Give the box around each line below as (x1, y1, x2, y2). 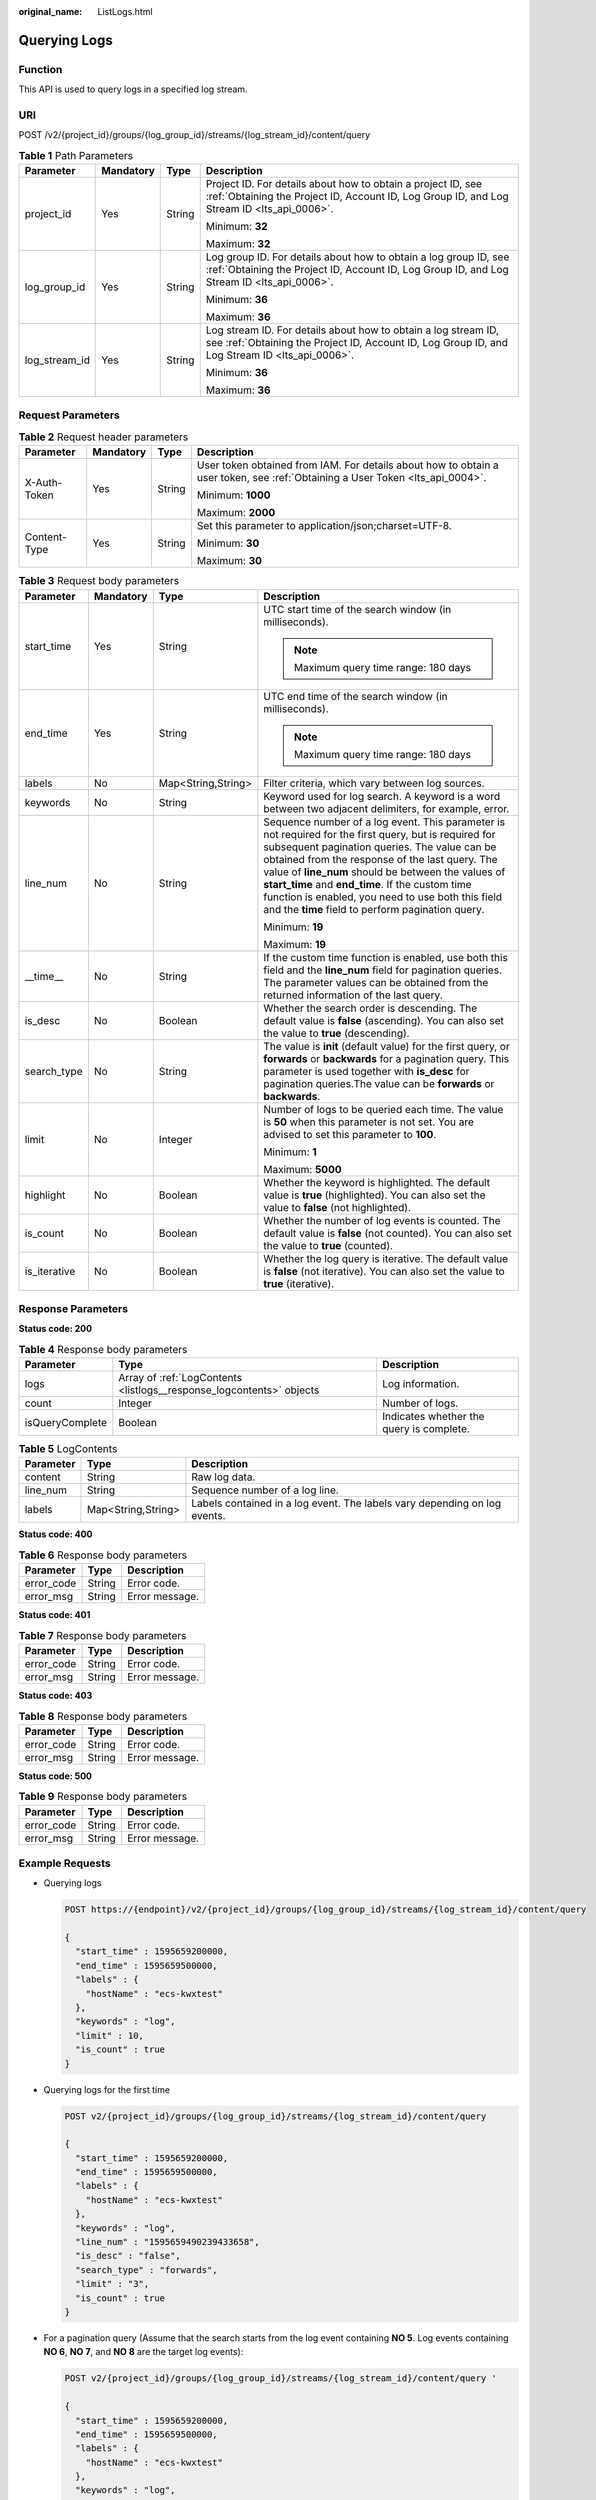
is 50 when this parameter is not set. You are (263, 1115, 475, 1129)
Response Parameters (18, 1301, 129, 1315)
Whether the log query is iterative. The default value (263, 1251, 509, 1265)
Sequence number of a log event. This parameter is (263, 815, 505, 829)
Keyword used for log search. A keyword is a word (263, 789, 501, 803)
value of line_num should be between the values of (263, 865, 506, 879)
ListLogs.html (97, 6, 154, 17)
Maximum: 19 (263, 937, 327, 951)
